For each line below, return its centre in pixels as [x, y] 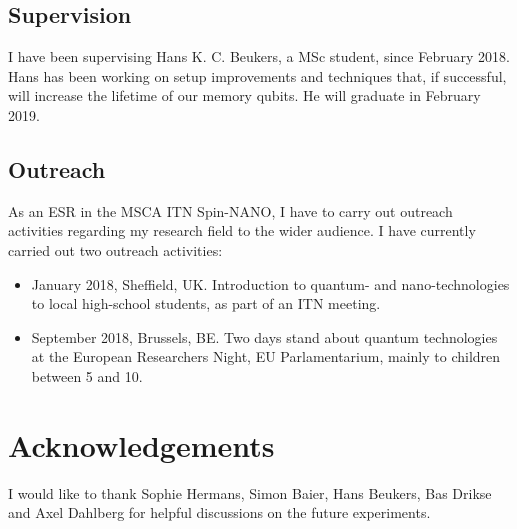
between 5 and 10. [87, 375]
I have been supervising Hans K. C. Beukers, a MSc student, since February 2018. [259, 56]
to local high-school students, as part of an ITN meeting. [206, 303]
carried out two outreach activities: [115, 249]
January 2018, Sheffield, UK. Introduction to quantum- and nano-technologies [270, 283]
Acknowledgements [141, 444]
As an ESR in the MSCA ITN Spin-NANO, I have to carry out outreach [230, 210]
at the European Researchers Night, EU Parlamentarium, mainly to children [266, 356]
